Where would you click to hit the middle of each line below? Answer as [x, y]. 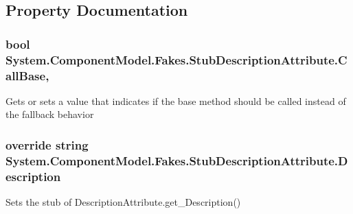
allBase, [27, 75]
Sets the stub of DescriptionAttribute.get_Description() [123, 202]
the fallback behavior [50, 114]
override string [47, 144]
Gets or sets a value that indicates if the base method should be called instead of [176, 100]
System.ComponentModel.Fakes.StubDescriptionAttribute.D [177, 160]
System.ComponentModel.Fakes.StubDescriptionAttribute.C [176, 59]
